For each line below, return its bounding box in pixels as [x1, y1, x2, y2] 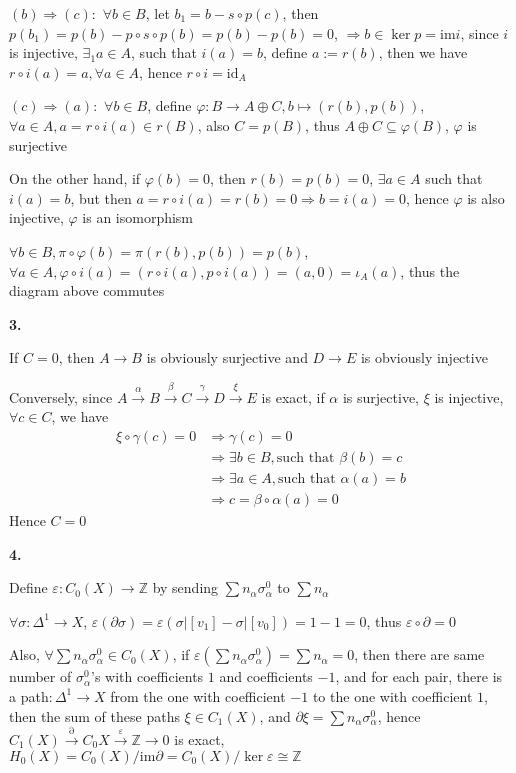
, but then [70, 187, 132, 208]
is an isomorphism [82, 207, 194, 228]
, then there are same [354, 644, 485, 665]
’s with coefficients [91, 666, 204, 687]
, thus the [400, 260, 460, 281]
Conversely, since [9, 386, 113, 407]
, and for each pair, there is [335, 666, 503, 687]
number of [9, 666, 72, 687]
